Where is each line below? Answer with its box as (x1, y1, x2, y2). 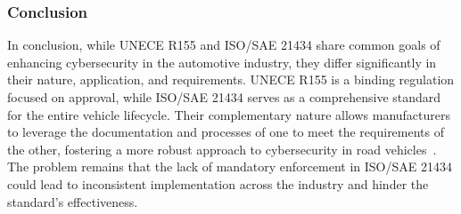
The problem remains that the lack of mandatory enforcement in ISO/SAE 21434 (7, 157, 452, 176)
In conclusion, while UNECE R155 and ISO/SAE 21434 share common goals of (7, 36, 440, 54)
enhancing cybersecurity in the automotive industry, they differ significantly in (7, 52, 437, 71)
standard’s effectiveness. (7, 192, 138, 210)
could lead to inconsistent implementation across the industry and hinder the (7, 174, 429, 193)
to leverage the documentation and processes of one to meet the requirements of (7, 123, 445, 141)
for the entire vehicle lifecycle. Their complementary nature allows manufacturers (7, 105, 451, 123)
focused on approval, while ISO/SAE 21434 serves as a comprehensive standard (7, 88, 441, 106)
